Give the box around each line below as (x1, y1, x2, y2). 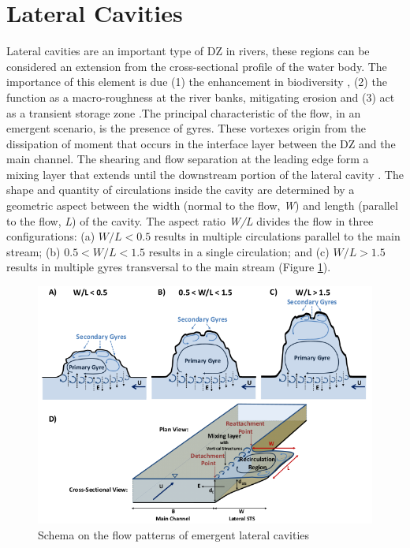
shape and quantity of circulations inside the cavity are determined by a (6, 181, 355, 198)
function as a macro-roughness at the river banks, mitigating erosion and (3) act (6, 88, 395, 105)
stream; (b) (6, 243, 61, 259)
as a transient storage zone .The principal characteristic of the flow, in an (6, 104, 361, 121)
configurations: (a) (6, 228, 95, 244)
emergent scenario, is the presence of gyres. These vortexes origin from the (6, 120, 367, 136)
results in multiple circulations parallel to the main (154, 228, 401, 244)
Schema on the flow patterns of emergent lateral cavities (38, 526, 310, 542)
